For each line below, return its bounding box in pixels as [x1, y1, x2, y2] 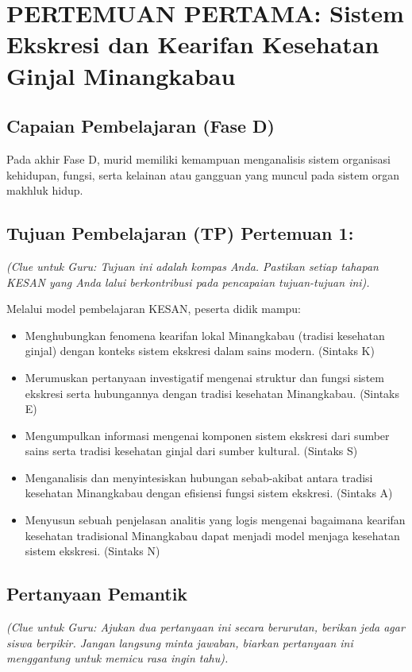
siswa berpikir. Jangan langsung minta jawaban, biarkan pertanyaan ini [6, 634, 353, 651]
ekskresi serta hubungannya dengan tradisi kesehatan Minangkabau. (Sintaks [25, 384, 399, 401]
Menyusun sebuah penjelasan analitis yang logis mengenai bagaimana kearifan [25, 512, 406, 528]
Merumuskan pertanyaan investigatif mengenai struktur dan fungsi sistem [25, 369, 384, 385]
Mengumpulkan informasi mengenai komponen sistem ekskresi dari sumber [25, 427, 390, 443]
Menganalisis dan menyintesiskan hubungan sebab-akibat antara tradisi [25, 469, 373, 485]
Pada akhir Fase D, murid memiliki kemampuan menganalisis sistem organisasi [6, 150, 391, 167]
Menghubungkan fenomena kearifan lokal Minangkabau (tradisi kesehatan [25, 326, 385, 343]
